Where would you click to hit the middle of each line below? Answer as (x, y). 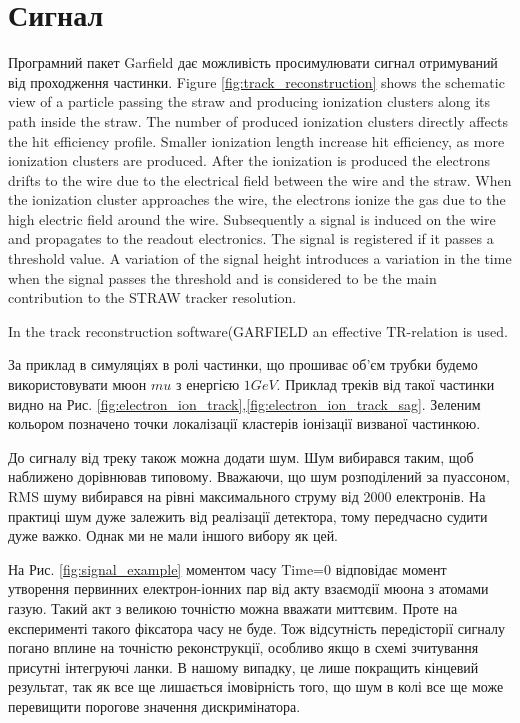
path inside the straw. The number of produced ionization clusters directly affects (258, 120)
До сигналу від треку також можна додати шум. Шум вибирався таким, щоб (241, 456)
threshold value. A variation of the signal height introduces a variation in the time (260, 258)
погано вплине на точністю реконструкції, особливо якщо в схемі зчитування (243, 647)
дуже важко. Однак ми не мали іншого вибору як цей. (173, 535)
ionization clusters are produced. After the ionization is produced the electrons (249, 160)
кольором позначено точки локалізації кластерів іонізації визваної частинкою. (244, 423)
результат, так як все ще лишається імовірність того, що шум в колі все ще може (256, 686)
